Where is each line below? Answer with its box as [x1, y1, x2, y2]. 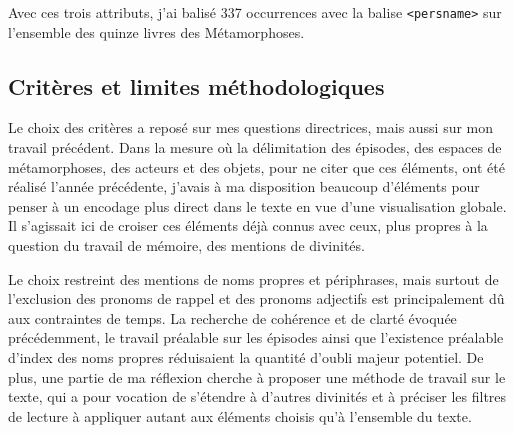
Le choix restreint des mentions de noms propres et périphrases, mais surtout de [8, 268, 499, 289]
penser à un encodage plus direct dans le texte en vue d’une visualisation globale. [8, 195, 507, 216]
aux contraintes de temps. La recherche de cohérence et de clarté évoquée [8, 307, 457, 328]
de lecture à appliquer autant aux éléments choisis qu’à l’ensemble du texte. [8, 405, 472, 426]
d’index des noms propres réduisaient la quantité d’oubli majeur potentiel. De [8, 346, 484, 367]
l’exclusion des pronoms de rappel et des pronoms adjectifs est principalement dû [8, 288, 505, 309]
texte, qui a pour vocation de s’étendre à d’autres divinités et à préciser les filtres [8, 386, 507, 407]
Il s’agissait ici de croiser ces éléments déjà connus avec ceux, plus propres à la [8, 215, 488, 236]
